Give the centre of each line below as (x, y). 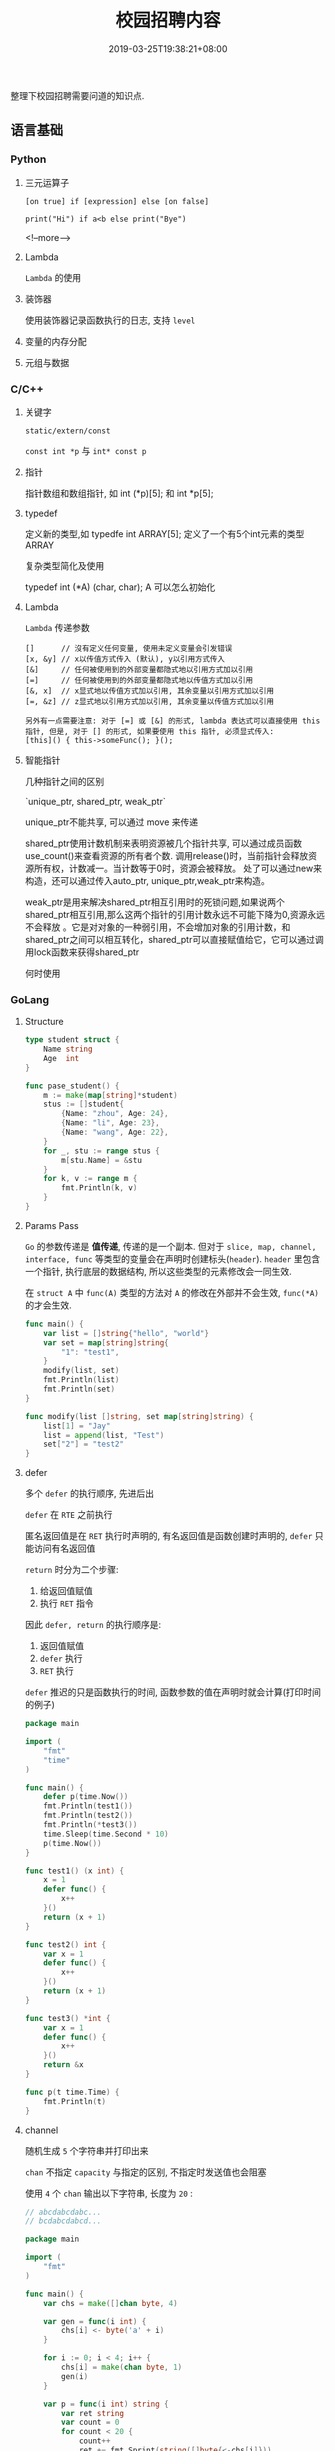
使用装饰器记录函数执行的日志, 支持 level (110, 320)
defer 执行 (61, 1658)
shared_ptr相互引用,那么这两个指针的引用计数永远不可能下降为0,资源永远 (174, 914)
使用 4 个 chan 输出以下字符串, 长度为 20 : (108, 2193)
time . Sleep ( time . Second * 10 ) (106, 1834)
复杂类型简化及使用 (64, 565)
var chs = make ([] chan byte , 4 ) (110, 2303)
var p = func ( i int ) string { (106, 2404)
